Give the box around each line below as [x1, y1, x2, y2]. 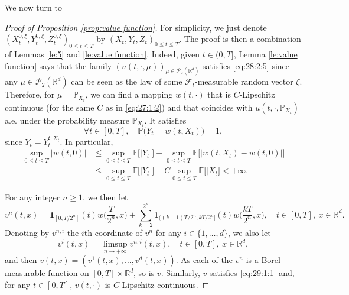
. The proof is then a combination [179, 33, 301, 45]
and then [5, 254, 37, 266]
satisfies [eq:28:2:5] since [203, 59, 290, 72]
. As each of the [175, 254, 233, 266]
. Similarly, [161, 267, 200, 279]
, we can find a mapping [85, 88, 173, 101]
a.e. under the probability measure [5, 114, 129, 126]
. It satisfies [144, 114, 187, 126]
